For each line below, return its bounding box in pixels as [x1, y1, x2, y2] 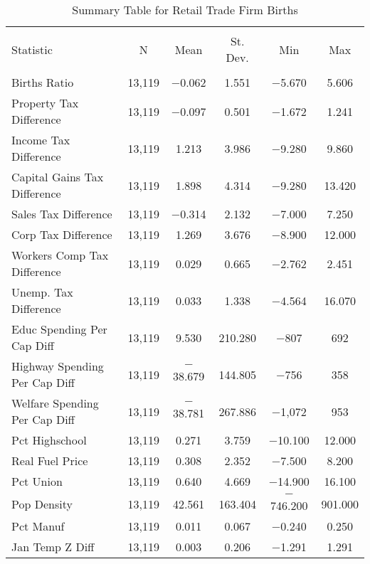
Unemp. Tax [11, 284, 73, 300]
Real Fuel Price [11, 452, 88, 469]
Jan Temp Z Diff [11, 538, 95, 555]
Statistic [11, 41, 53, 58]
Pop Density [11, 495, 73, 512]
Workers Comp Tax [11, 247, 109, 263]
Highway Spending [11, 358, 104, 374]
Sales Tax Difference [11, 206, 112, 222]
